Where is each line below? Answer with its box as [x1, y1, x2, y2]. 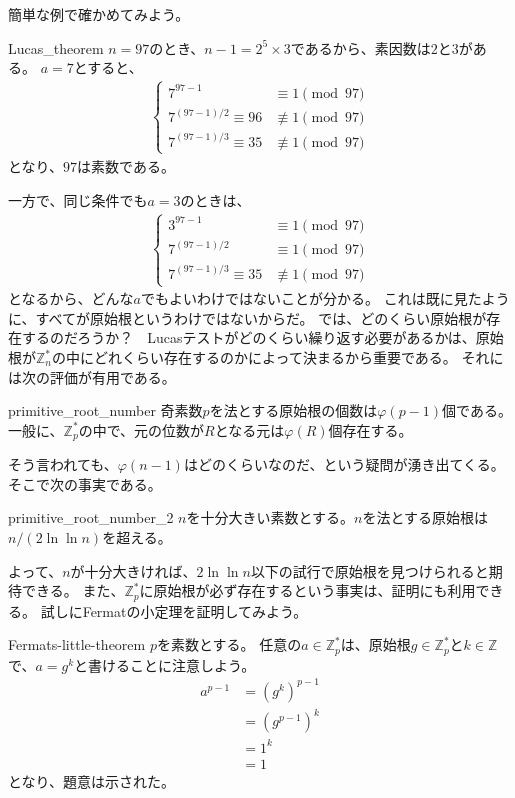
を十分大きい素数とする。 [186, 507, 355, 528]
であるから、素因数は [290, 37, 431, 58]
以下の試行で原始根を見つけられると [250, 560, 489, 581]
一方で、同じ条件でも [8, 189, 148, 210]
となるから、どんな [8, 288, 134, 309]
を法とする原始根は [362, 507, 489, 528]
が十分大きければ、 [70, 560, 197, 581]
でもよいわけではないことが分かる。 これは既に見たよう [141, 288, 510, 309]
